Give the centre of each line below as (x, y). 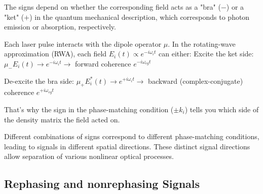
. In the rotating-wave (202, 43)
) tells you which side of (222, 109)
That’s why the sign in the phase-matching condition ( (89, 109)
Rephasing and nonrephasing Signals (102, 184)
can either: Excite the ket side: (206, 54)
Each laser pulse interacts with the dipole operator (83, 43)
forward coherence (103, 63)
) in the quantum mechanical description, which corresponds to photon (140, 17)
